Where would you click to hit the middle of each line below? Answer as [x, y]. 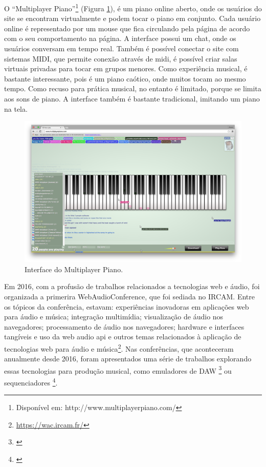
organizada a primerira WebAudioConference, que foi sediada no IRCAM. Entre [129, 296]
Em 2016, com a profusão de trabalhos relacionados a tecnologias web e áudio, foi [132, 286]
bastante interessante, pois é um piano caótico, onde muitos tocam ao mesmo [125, 78]
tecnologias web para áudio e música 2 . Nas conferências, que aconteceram [119, 348]
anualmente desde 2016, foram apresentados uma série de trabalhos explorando [128, 359]
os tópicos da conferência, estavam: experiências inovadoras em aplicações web [127, 306]
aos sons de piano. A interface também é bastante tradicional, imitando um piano [132, 98]
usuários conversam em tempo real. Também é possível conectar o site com [121, 48]
